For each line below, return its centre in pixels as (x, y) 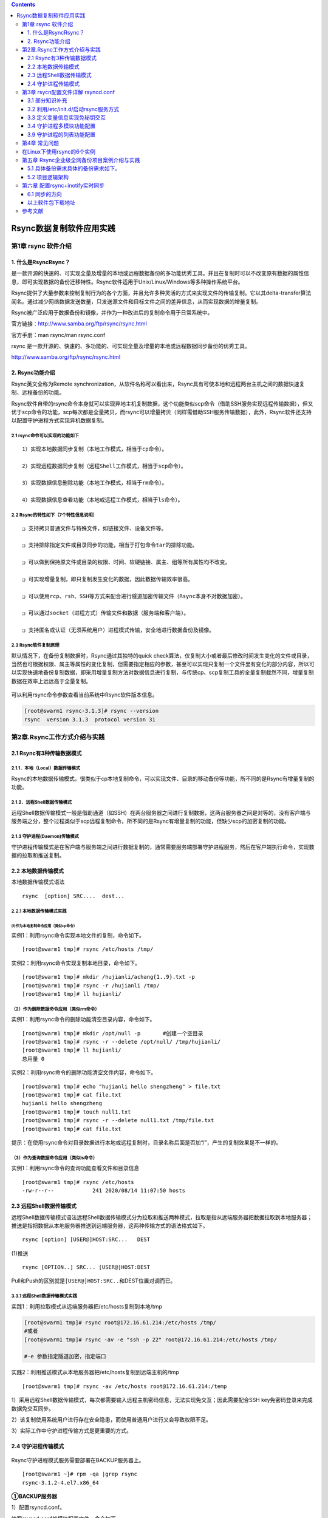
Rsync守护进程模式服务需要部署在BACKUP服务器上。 (78, 1460)
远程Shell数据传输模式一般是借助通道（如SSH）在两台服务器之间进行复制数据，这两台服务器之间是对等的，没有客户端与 (161, 812)
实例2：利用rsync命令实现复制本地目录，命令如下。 (76, 963)
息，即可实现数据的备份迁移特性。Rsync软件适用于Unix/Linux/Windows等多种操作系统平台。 (127, 282)
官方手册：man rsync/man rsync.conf (58, 335)
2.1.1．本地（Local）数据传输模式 (46, 768)
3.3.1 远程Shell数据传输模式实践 (44, 1296)
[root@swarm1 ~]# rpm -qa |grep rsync (80, 1474)
